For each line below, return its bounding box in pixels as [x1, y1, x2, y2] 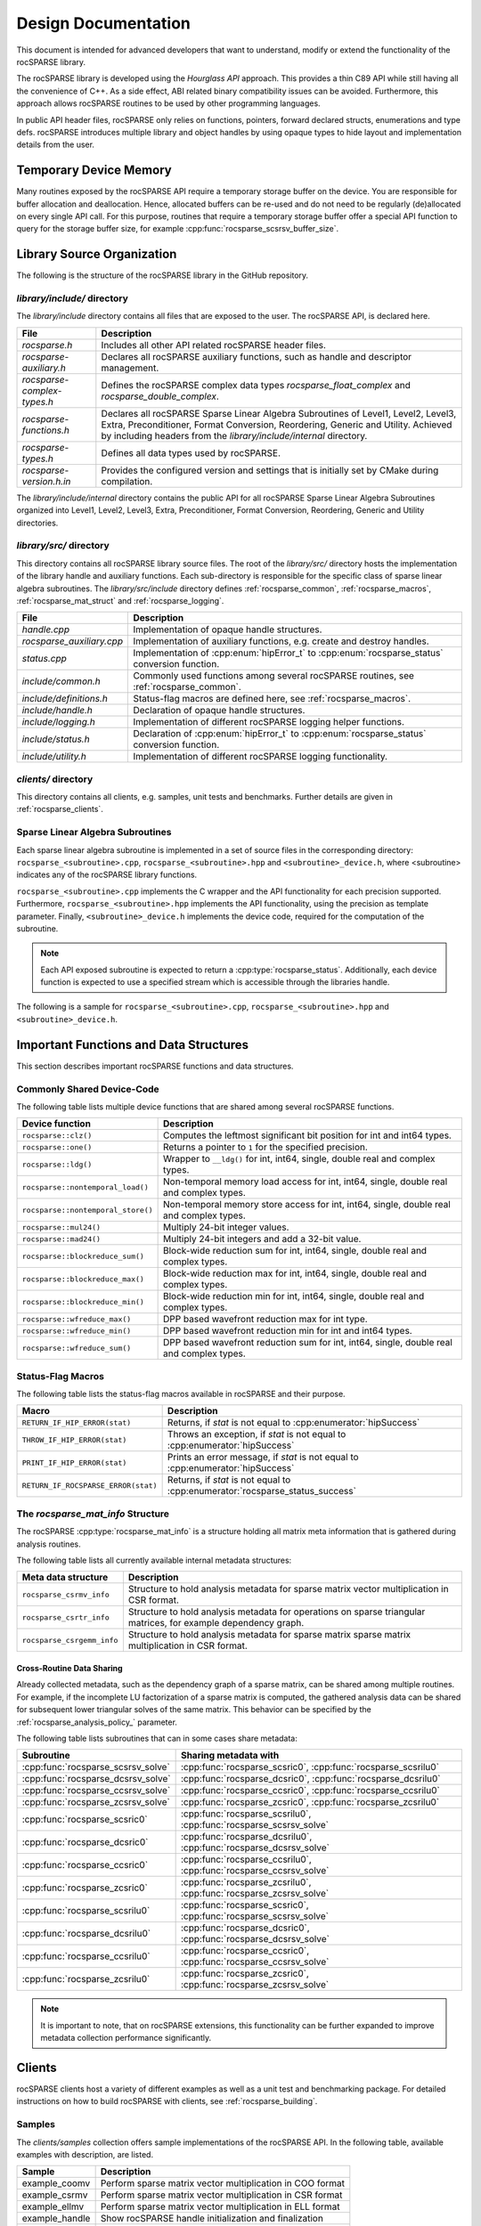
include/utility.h [21, 751, 86, 763]
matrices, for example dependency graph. [127, 1617, 305, 1629]
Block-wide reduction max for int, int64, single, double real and [163, 1267, 428, 1280]
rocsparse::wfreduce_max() [21, 1314, 132, 1324]
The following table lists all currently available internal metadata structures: [16, 1555, 292, 1565]
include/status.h [21, 733, 90, 745]
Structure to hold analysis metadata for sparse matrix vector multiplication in [127, 1583, 449, 1596]
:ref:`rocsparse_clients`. [16, 804, 104, 815]
